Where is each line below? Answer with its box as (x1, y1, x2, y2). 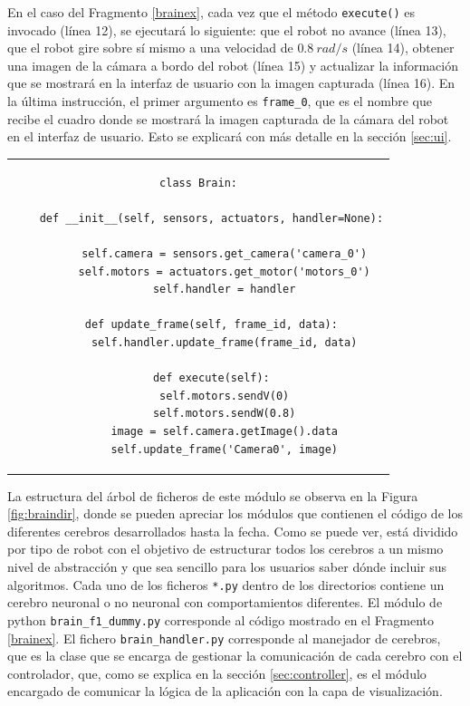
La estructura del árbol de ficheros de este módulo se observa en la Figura (7, 486, 418, 505)
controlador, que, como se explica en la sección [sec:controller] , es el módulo (7, 663, 427, 682)
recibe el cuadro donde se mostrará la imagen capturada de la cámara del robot (7, 109, 449, 128)
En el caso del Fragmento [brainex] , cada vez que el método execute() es (7, 3, 416, 21)
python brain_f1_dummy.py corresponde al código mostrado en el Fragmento (7, 610, 435, 629)
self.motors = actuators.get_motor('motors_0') (78, 265, 370, 278)
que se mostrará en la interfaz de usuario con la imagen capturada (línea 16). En (7, 73, 456, 92)
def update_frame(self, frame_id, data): (84, 318, 338, 332)
